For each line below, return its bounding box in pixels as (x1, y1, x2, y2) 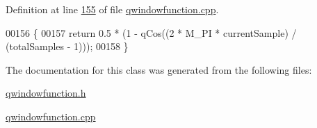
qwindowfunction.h (6, 86, 86, 100)
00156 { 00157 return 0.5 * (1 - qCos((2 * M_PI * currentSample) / (6, 25, 297, 40)
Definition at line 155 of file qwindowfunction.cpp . (6, 2, 219, 16)
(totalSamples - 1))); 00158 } (6, 39, 129, 54)
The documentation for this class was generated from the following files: (6, 62, 312, 77)
